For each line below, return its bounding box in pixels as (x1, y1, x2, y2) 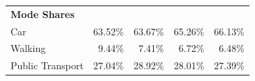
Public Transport (10, 58, 84, 73)
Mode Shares (10, 6, 75, 21)
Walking (10, 41, 46, 55)
